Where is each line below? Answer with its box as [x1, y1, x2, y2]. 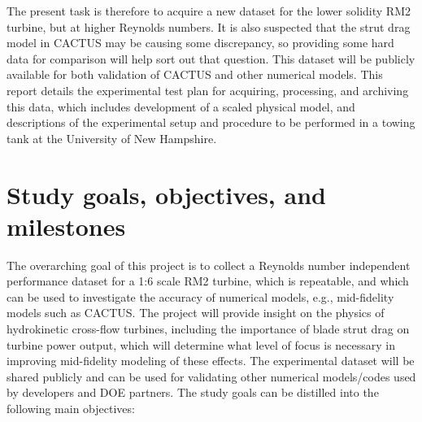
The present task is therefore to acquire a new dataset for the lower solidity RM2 [7, 2, 411, 19]
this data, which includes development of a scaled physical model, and [7, 98, 355, 115]
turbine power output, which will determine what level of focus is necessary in [7, 336, 396, 353]
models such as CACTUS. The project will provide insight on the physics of [7, 304, 385, 321]
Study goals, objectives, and [7, 177, 326, 211]
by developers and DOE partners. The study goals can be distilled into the [7, 384, 379, 401]
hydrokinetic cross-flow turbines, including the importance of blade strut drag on [7, 320, 410, 337]
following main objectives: [7, 400, 135, 416]
